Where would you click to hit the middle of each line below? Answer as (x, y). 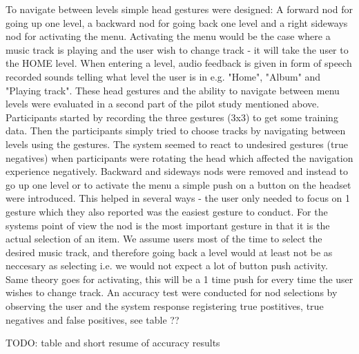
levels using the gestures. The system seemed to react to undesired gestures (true (177, 144)
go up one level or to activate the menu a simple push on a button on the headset (178, 184)
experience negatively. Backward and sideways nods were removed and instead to (177, 171)
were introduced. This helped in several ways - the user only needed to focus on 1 (178, 198)
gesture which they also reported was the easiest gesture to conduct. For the (167, 211)
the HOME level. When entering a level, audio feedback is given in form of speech (179, 63)
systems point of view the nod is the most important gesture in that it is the (168, 225)
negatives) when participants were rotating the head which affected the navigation (179, 157)
